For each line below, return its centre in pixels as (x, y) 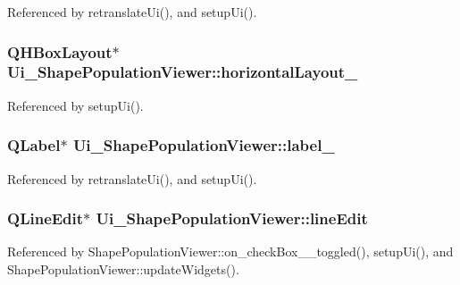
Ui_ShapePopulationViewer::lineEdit (232, 218)
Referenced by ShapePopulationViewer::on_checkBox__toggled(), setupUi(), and (230, 251)
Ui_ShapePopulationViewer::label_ (204, 145)
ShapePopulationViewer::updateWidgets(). (123, 268)
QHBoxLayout (60, 51)
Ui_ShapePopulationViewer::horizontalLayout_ (183, 72)
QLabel (34, 145)
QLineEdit (46, 218)
